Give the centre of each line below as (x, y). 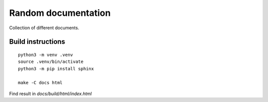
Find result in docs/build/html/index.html (50, 94)
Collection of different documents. (44, 28)
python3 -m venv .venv (46, 55)
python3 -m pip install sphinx (56, 69)
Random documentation (60, 13)
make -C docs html (40, 82)
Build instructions (37, 42)
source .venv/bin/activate (51, 62)
